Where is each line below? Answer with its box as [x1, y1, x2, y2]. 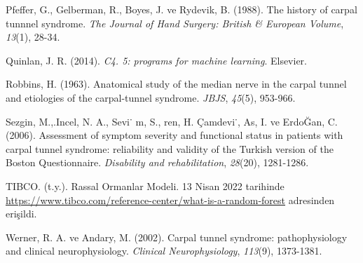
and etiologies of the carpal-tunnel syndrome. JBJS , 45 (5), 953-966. [6, 90, 296, 104]
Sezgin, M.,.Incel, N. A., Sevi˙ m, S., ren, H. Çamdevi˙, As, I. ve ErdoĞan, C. [6, 114, 338, 128]
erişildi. [6, 206, 37, 221]
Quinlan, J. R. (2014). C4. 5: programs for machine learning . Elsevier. [6, 53, 307, 67]
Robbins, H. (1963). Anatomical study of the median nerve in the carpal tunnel [6, 76, 347, 91]
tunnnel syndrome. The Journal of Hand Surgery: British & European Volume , [6, 15, 344, 30]
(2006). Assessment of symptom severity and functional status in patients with [6, 128, 343, 142]
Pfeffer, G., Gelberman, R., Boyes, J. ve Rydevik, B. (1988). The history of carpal [6, 2, 357, 16]
